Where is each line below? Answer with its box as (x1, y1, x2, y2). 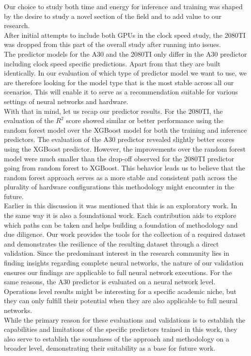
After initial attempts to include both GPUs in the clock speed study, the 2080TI (4, 30, 246, 40)
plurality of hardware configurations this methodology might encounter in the (4, 182, 234, 192)
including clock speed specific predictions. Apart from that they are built (4, 58, 220, 68)
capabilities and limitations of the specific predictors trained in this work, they (4, 324, 237, 334)
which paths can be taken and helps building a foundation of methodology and (4, 219, 238, 230)
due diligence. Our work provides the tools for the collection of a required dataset (4, 229, 246, 239)
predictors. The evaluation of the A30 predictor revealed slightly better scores (4, 134, 235, 144)
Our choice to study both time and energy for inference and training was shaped (4, 1, 243, 11)
